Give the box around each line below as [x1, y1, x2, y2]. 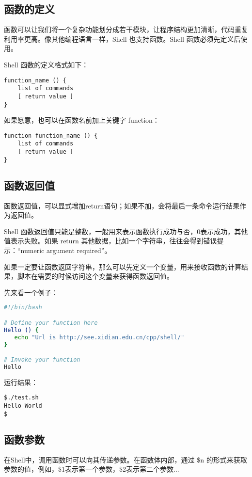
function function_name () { [4, 132, 98, 139]
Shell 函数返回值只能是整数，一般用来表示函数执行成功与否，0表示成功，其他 [4, 226, 248, 236]
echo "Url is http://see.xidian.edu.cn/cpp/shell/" [14, 334, 185, 341]
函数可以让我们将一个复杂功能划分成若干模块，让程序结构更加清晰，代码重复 [4, 24, 248, 34]
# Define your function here [4, 319, 98, 326]
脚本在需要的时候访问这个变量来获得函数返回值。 [17, 271, 173, 281]
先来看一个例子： [4, 287, 58, 297]
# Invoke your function [4, 356, 80, 364]
